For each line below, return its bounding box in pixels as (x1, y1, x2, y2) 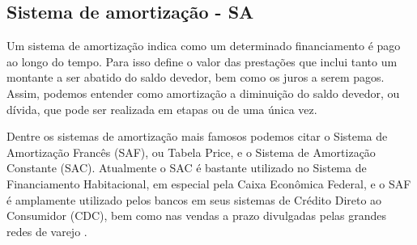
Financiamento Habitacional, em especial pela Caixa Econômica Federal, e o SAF (6, 175, 411, 192)
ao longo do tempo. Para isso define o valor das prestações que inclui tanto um (6, 53, 398, 70)
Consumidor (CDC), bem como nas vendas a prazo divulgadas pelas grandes (6, 207, 386, 224)
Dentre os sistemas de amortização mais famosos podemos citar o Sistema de (6, 128, 388, 145)
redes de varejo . (6, 222, 87, 239)
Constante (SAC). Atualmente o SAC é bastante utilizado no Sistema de (6, 159, 367, 176)
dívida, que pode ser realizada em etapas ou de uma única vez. (6, 100, 317, 117)
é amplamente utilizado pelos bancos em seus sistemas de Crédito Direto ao (6, 191, 382, 208)
